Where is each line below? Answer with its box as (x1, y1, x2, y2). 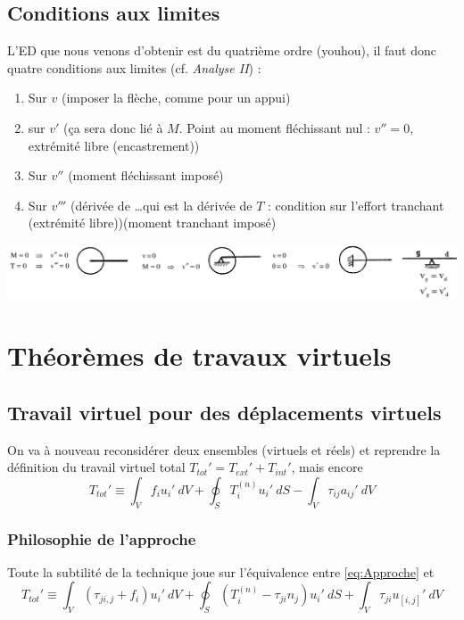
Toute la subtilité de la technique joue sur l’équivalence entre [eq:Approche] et (7, 562, 435, 581)
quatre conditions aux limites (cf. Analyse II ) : (7, 58, 261, 77)
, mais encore (291, 458, 363, 476)
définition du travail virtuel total (7, 458, 186, 476)
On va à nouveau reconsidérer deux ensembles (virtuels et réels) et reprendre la (7, 440, 441, 459)
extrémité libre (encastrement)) (28, 136, 200, 154)
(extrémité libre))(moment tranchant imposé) (28, 213, 277, 232)
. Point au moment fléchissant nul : (178, 118, 370, 136)
